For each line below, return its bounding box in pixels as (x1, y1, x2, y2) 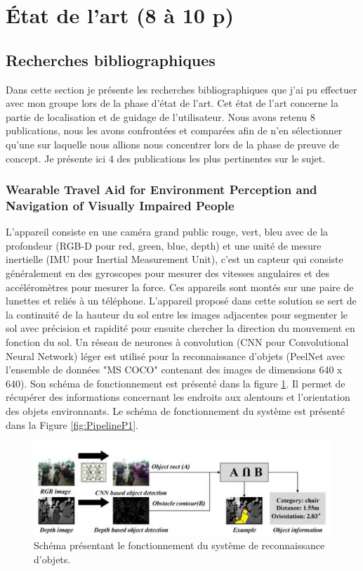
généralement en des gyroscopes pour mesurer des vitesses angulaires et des (6, 266, 329, 281)
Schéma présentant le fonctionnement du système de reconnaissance (34, 538, 325, 553)
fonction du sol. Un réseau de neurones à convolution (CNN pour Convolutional (6, 335, 349, 349)
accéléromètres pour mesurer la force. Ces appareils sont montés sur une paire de (6, 279, 354, 294)
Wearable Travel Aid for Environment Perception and (6, 181, 317, 198)
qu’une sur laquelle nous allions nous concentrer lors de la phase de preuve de (6, 136, 339, 151)
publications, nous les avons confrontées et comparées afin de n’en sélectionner (6, 123, 343, 138)
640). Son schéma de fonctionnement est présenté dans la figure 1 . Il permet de (6, 376, 345, 390)
